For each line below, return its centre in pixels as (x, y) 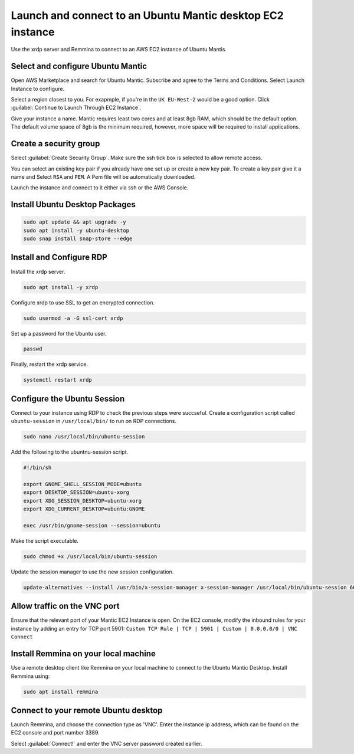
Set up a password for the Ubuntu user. (59, 333)
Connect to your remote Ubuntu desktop (87, 710)
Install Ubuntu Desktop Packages (73, 204)
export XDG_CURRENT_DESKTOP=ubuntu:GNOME (84, 509)
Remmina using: (30, 676)
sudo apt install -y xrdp (61, 287)
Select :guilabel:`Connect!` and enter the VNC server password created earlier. (106, 743)
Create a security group (55, 144)
